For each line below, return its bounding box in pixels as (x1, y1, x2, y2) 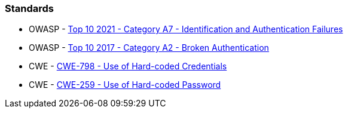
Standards (5, 2, 54, 14)
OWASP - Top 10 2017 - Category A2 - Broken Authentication (29, 42, 269, 53)
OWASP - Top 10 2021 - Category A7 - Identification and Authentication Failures (29, 24, 343, 35)
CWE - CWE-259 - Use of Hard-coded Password (29, 80, 221, 90)
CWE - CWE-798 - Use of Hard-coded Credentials (29, 61, 227, 72)
